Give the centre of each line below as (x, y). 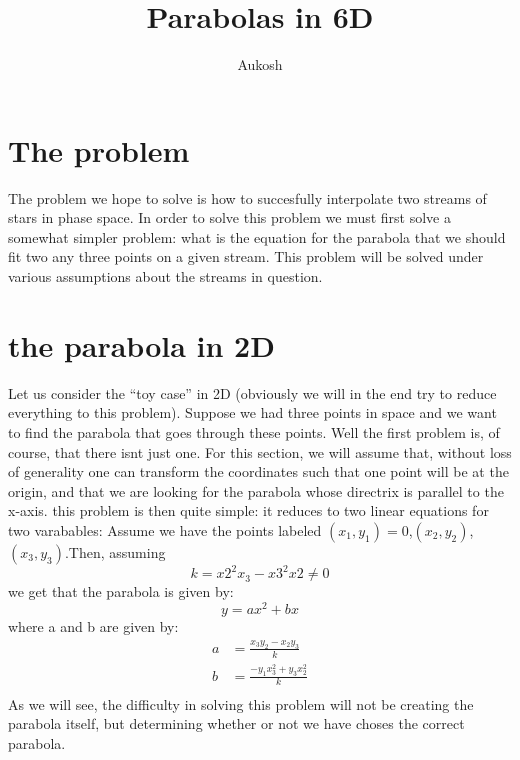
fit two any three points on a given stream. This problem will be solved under (246, 256)
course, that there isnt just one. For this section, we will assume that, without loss (260, 451)
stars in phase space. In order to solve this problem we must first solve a (229, 217)
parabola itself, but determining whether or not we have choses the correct (236, 723)
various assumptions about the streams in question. (165, 276)
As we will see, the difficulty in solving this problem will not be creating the (241, 703)
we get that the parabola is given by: (121, 591)
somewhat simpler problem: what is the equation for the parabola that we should (257, 236)
